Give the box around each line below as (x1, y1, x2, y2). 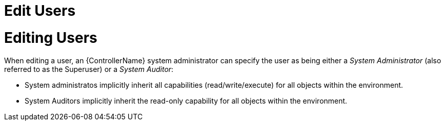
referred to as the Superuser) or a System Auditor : (4, 64, 174, 73)
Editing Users (4, 29, 97, 46)
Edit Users (4, 2, 76, 19)
